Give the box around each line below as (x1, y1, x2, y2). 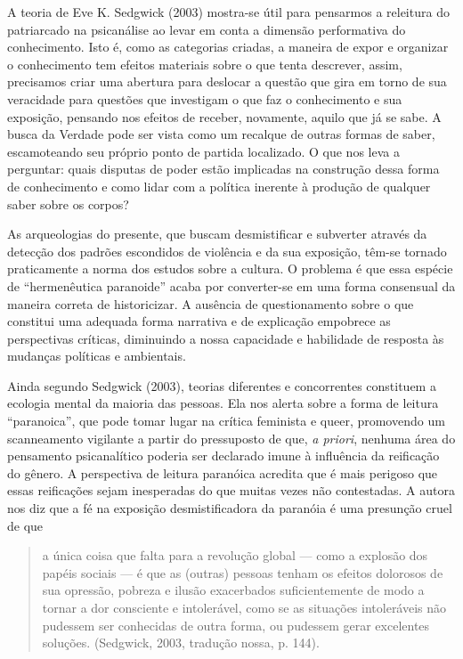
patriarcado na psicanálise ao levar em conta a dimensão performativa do (7, 20, 406, 38)
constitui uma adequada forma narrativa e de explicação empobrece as (7, 312, 391, 330)
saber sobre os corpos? (7, 194, 129, 213)
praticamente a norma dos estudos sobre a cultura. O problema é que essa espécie (7, 259, 453, 278)
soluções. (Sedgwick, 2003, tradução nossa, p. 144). (42, 633, 320, 652)
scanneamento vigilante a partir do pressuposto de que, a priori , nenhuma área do (7, 428, 456, 447)
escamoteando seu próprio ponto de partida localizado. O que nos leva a (7, 142, 400, 160)
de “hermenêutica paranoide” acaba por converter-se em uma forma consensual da (7, 276, 456, 295)
